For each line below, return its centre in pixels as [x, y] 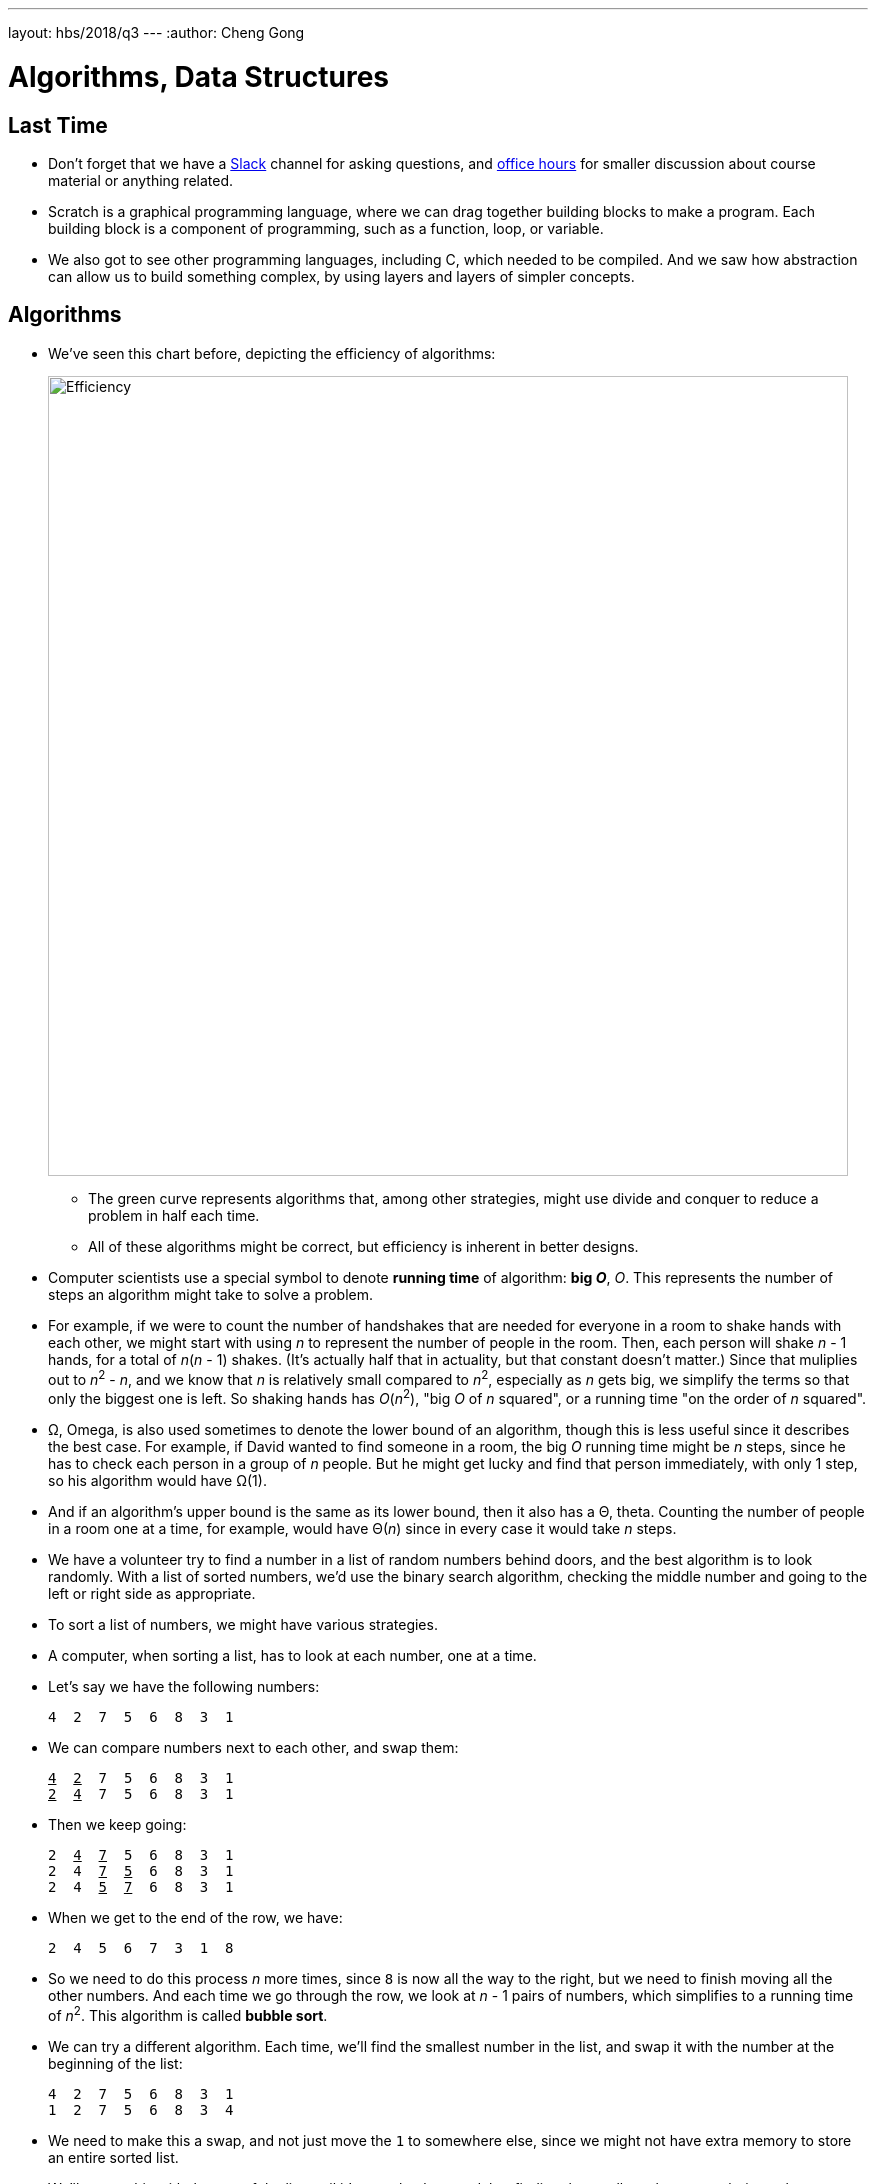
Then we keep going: [117, 1825]
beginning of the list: [115, 2063]
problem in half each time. [174, 1215]
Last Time [58, 125]
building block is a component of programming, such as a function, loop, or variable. [326, 228]
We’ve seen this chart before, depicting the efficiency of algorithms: [272, 353]
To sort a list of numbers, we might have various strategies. [243, 1625]
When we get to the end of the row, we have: [195, 1918]
